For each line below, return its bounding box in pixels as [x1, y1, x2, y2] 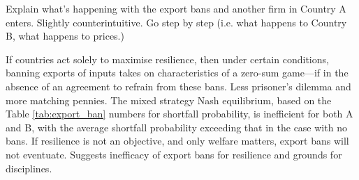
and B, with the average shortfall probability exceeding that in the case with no [6, 120, 347, 134]
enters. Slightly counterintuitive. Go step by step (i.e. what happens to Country [6, 15, 347, 29]
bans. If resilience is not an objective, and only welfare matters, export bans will [6, 133, 349, 148]
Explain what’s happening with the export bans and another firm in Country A [6, 1, 346, 15]
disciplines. [6, 161, 52, 175]
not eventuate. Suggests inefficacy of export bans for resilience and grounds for [6, 147, 342, 161]
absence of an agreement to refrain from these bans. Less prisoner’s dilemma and [6, 79, 351, 93]
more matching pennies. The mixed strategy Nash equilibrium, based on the [6, 92, 332, 107]
